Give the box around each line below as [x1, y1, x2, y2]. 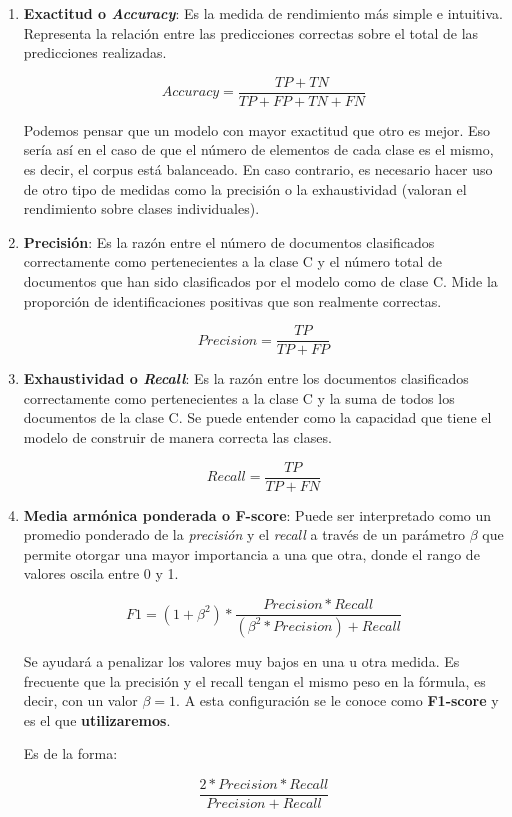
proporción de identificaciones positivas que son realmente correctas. [23, 290, 442, 311]
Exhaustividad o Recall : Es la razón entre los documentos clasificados [23, 368, 469, 389]
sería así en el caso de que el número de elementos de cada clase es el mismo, [23, 139, 494, 160]
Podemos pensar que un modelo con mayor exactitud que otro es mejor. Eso [23, 119, 491, 140]
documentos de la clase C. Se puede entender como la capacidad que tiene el [23, 407, 492, 428]
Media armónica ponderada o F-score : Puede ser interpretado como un [23, 504, 492, 525]
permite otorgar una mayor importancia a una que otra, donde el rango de [23, 543, 480, 564]
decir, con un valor [23, 690, 138, 711]
